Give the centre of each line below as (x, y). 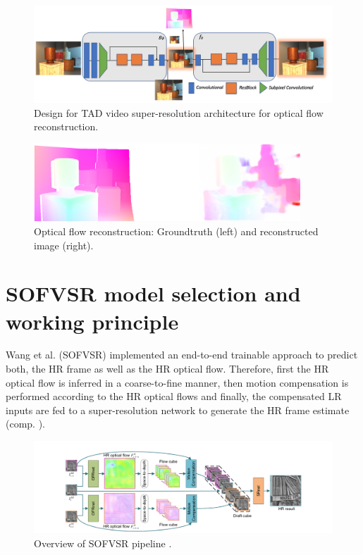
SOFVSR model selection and (153, 293)
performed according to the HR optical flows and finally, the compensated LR (174, 396)
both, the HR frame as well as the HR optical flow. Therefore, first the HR (167, 369)
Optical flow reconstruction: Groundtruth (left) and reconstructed (176, 231)
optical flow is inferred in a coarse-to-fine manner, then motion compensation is (177, 382)
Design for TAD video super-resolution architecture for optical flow (179, 112)
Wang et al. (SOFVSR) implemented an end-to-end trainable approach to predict (182, 355)
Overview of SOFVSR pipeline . (103, 543)
